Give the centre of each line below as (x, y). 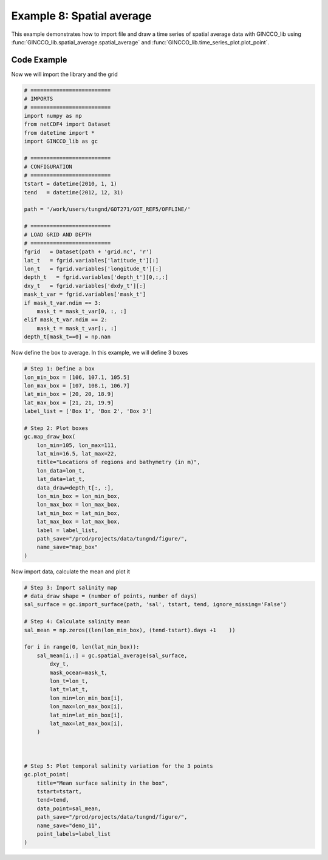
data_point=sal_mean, (69, 808)
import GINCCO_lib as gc (61, 142)
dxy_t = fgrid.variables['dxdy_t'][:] (85, 286)
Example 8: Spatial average (81, 16)
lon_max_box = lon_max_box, (79, 505)
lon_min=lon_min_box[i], (87, 698)
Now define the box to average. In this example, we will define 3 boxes (100, 353)
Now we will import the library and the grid (64, 74)
